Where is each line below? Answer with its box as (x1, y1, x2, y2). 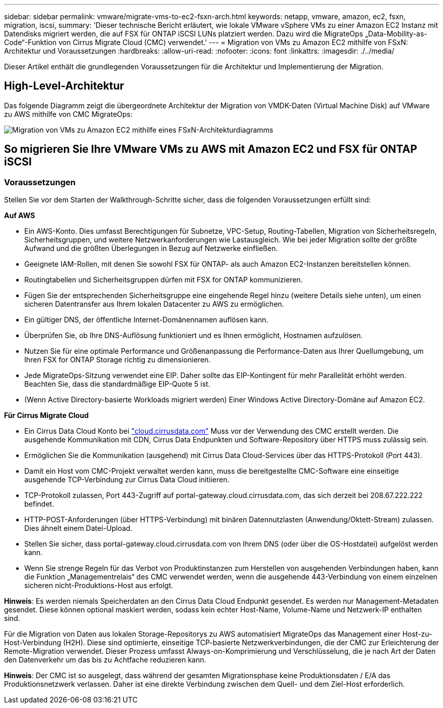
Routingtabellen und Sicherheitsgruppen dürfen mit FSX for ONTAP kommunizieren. (24, 275, 303, 284)
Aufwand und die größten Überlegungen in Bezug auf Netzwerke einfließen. (24, 244, 278, 253)
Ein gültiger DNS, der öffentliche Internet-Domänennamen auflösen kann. (24, 315, 269, 324)
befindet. (24, 499, 54, 509)
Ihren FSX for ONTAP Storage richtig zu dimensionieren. (24, 355, 211, 364)
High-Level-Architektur (4, 79, 124, 93)
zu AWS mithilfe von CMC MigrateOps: (4, 109, 132, 118)
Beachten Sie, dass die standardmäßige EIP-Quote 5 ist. (24, 380, 210, 389)
